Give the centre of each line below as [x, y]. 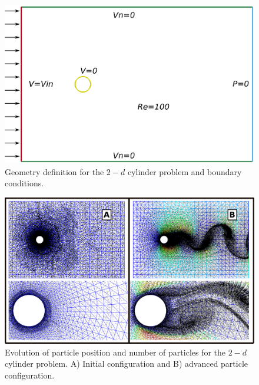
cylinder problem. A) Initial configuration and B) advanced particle [127, 363]
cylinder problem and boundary [185, 171]
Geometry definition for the [54, 171]
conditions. [24, 183]
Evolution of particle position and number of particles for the [115, 352]
